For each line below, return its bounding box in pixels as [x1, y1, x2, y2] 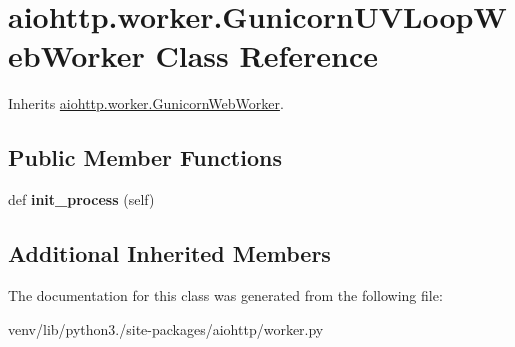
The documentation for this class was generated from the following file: [8, 284, 443, 305]
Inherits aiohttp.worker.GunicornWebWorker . [8, 93, 284, 114]
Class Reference [155, 35, 378, 76]
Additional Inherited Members [8, 238, 331, 269]
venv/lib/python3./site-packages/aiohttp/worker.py [8, 318, 324, 339]
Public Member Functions [8, 142, 282, 173]
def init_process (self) [8, 189, 155, 210]
